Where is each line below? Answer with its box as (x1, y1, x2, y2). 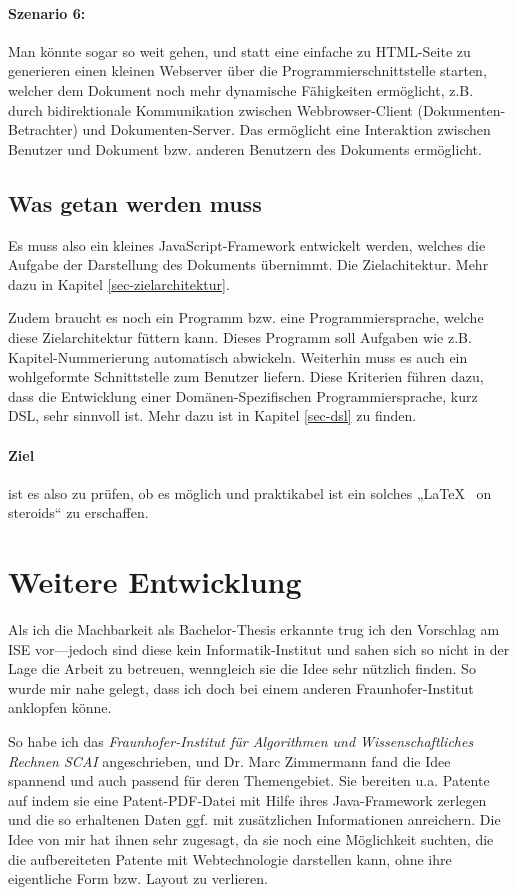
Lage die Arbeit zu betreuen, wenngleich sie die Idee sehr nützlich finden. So (8, 658, 476, 679)
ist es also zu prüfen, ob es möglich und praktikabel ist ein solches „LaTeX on (8, 482, 492, 503)
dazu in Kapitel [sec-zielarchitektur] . (8, 273, 230, 294)
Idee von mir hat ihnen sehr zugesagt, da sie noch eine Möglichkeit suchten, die (8, 828, 494, 849)
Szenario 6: (8, 2, 86, 23)
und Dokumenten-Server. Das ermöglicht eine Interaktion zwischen (82, 119, 491, 140)
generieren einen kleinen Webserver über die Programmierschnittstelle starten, (8, 60, 487, 81)
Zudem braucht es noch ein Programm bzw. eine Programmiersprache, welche (8, 307, 484, 328)
